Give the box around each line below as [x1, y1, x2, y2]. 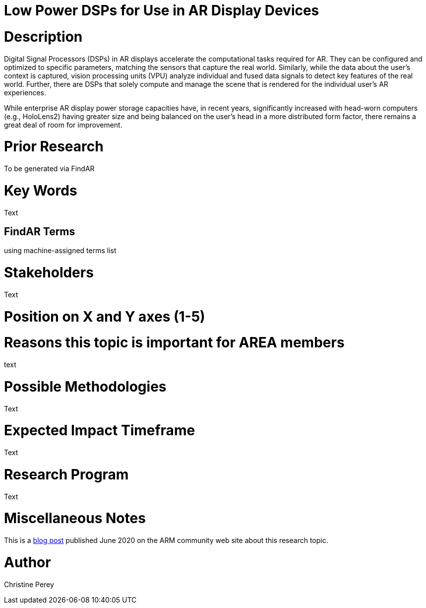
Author [4, 553, 51, 571]
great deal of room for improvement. [4, 120, 122, 129]
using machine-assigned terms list [4, 246, 117, 255]
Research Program [4, 466, 129, 483]
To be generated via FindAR [4, 164, 95, 173]
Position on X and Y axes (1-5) [4, 308, 205, 325]
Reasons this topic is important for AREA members [4, 334, 345, 351]
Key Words [4, 182, 77, 199]
